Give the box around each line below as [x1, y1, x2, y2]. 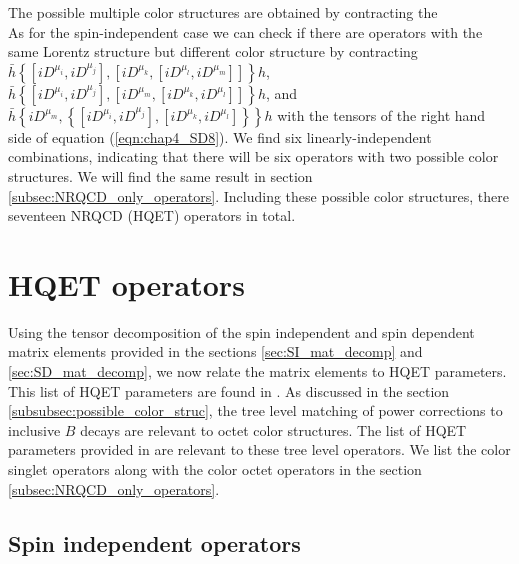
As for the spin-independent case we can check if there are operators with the [8, 21, 483, 42]
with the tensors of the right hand [277, 104, 486, 125]
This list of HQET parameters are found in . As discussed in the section [8, 380, 450, 401]
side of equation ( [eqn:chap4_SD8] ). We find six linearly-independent [8, 126, 432, 147]
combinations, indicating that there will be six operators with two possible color [8, 146, 499, 167]
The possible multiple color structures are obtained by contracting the [8, 2, 438, 22]
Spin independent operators [8, 527, 301, 558]
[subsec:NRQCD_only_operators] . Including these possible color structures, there [8, 185, 509, 206]
